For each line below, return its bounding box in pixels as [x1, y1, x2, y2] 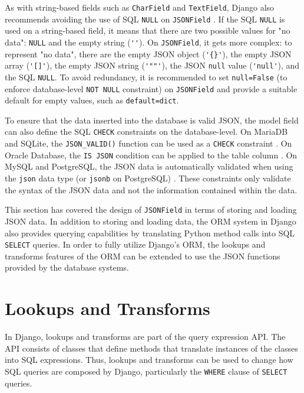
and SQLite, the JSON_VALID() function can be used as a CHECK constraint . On [5, 137, 292, 150]
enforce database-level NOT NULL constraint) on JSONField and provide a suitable [5, 82, 298, 95]
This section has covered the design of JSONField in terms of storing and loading [5, 203, 297, 216]
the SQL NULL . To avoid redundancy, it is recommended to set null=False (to [5, 70, 288, 83]
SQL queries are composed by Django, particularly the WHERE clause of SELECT [5, 365, 288, 377]
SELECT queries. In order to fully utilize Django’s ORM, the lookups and [5, 238, 266, 251]
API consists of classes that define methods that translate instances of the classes [5, 342, 298, 354]
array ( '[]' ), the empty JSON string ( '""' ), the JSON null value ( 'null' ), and [5, 59, 300, 72]
